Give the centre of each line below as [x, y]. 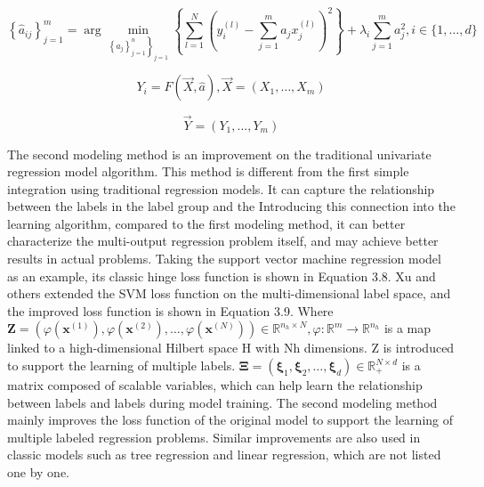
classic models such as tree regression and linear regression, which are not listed [224, 455]
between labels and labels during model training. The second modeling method [222, 402]
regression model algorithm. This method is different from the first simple [208, 171]
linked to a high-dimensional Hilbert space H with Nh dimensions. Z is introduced [231, 348]
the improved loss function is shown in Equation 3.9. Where [170, 310]
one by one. [38, 472]
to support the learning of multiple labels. [121, 365]
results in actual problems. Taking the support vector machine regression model [224, 259]
